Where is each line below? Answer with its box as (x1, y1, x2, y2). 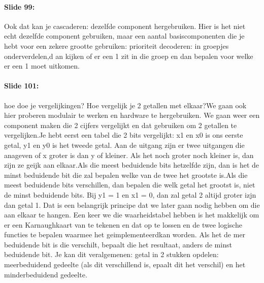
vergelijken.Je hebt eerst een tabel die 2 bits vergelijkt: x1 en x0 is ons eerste (4, 130, 243, 140)
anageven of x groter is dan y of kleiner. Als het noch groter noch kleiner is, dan (4, 149, 254, 160)
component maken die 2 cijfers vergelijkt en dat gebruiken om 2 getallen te (4, 119, 237, 130)
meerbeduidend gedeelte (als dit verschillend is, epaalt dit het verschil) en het (4, 259, 246, 270)
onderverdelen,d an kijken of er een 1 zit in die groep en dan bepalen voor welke (4, 50, 253, 61)
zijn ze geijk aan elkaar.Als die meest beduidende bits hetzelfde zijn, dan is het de (4, 160, 259, 170)
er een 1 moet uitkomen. (4, 60, 80, 71)
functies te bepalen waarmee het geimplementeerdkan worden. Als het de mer (4, 229, 246, 240)
